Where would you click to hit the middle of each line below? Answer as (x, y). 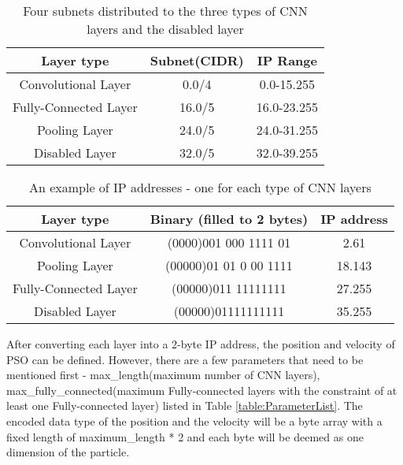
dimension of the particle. (68, 452)
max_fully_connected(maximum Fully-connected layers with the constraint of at (202, 390)
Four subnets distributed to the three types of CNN (165, 11)
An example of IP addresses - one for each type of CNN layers (200, 187)
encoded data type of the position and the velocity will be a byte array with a (194, 420)
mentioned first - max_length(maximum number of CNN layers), (163, 375)
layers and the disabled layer (165, 29)
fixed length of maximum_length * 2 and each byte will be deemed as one (185, 436)
